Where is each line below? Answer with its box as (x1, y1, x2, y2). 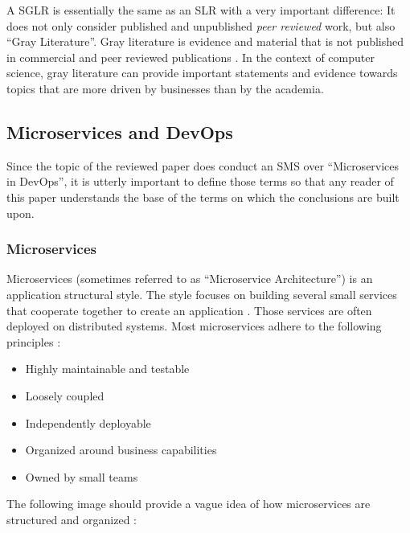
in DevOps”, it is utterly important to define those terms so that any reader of (6, 173, 394, 190)
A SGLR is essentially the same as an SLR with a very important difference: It (6, 2, 396, 18)
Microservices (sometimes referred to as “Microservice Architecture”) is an (6, 270, 373, 287)
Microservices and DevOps (6, 119, 233, 144)
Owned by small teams (25, 468, 138, 485)
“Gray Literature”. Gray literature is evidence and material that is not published (6, 33, 404, 50)
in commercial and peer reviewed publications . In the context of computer (6, 48, 375, 65)
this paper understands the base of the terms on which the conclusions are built (6, 188, 400, 205)
